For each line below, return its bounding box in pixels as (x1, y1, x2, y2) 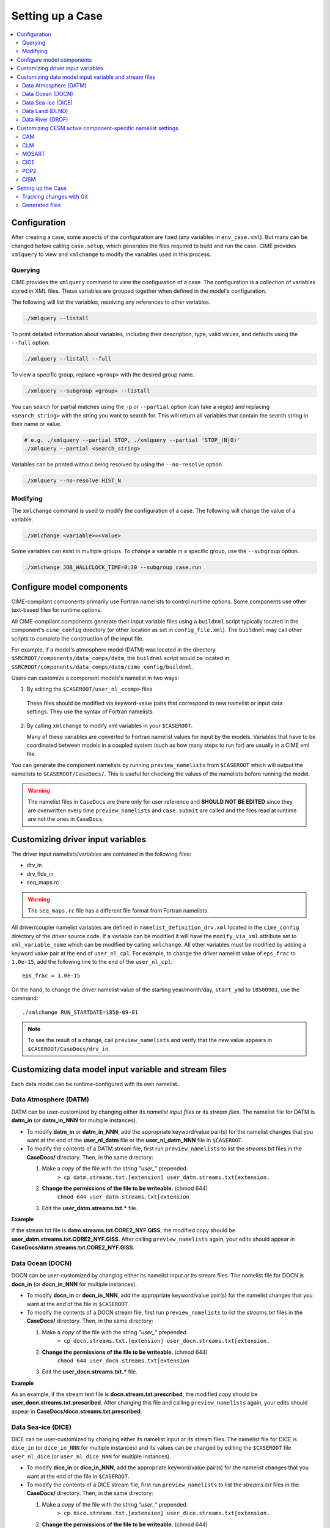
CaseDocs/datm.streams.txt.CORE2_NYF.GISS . (11, 1244, 134, 1251)
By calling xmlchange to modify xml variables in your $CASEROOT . (26, 722, 193, 729)
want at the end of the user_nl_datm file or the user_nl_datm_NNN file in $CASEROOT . (26, 1136, 244, 1144)
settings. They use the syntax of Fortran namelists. (26, 708, 155, 715)
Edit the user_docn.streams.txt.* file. (42, 1368, 137, 1375)
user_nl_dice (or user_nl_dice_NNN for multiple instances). (11, 1452, 171, 1460)
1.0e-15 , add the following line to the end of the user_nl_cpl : (11, 958, 173, 965)
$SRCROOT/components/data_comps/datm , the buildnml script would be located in (11, 655, 229, 662)
